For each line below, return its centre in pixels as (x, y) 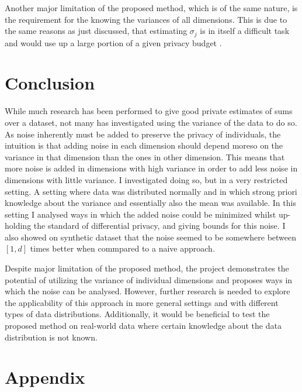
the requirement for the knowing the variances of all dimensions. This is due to (146, 19)
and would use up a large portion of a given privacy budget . (113, 42)
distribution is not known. (51, 337)
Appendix (45, 377)
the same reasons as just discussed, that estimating (96, 31)
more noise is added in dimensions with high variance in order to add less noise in (151, 168)
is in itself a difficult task (245, 31)
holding (18, 226)
